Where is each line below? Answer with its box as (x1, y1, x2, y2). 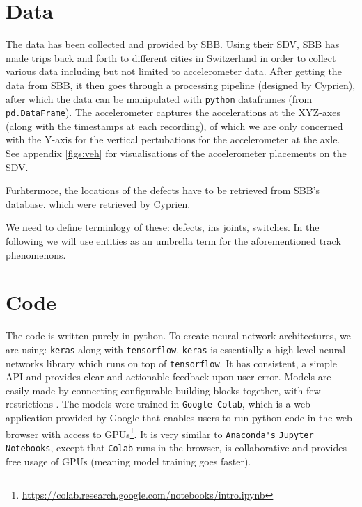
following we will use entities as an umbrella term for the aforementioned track (6, 233, 341, 248)
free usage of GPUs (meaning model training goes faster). (6, 453, 251, 468)
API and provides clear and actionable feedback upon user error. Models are (6, 369, 331, 384)
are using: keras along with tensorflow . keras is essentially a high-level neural (6, 341, 346, 356)
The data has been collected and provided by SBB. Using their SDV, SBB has (6, 37, 340, 51)
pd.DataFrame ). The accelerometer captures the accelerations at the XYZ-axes (6, 105, 340, 120)
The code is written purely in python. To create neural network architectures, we (6, 328, 351, 343)
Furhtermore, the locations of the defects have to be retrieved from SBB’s (6, 183, 320, 198)
